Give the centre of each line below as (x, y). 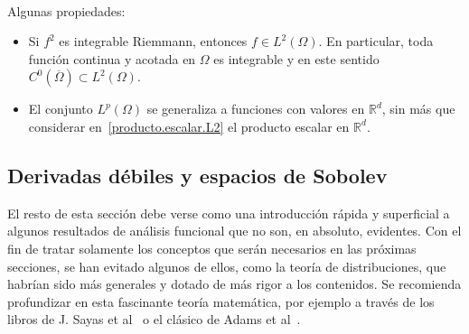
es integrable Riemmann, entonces (153, 41)
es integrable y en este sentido (296, 58)
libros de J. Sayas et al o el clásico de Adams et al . (154, 319)
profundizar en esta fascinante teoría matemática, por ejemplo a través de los (221, 301)
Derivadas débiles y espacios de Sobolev (197, 175)
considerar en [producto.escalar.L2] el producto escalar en (189, 126)
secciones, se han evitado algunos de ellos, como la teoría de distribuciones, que (227, 266)
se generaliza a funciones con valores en (256, 109)
